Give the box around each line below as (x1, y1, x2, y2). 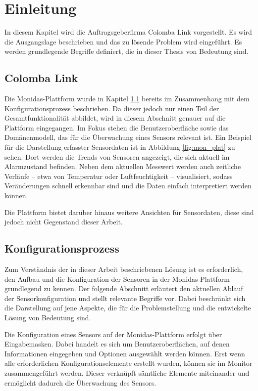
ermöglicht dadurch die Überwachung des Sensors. (4, 377, 156, 388)
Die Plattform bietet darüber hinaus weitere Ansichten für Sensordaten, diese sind (4, 207, 254, 217)
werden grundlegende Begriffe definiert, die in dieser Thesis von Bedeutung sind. (4, 46, 249, 56)
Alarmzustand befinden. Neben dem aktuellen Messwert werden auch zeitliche (4, 161, 241, 172)
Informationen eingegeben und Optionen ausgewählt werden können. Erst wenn (4, 348, 245, 358)
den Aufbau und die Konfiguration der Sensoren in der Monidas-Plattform (4, 273, 230, 284)
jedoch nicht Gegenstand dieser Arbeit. (4, 217, 123, 227)
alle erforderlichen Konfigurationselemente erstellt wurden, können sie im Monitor (4, 358, 253, 368)
